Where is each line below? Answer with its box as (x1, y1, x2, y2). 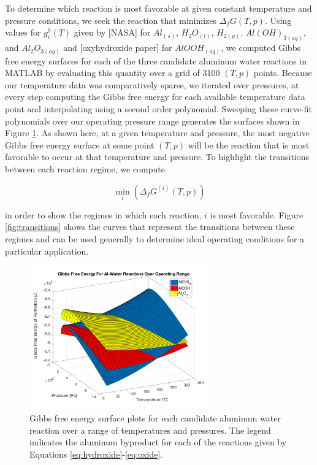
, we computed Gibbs (221, 41, 300, 54)
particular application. (5, 244, 89, 257)
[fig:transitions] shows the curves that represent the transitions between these (5, 220, 295, 233)
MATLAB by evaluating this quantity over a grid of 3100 (5, 66, 220, 79)
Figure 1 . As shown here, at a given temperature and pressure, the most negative (5, 126, 310, 139)
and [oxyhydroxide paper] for (63, 41, 172, 54)
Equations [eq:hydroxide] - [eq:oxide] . (29, 447, 163, 460)
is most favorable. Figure (210, 208, 304, 221)
